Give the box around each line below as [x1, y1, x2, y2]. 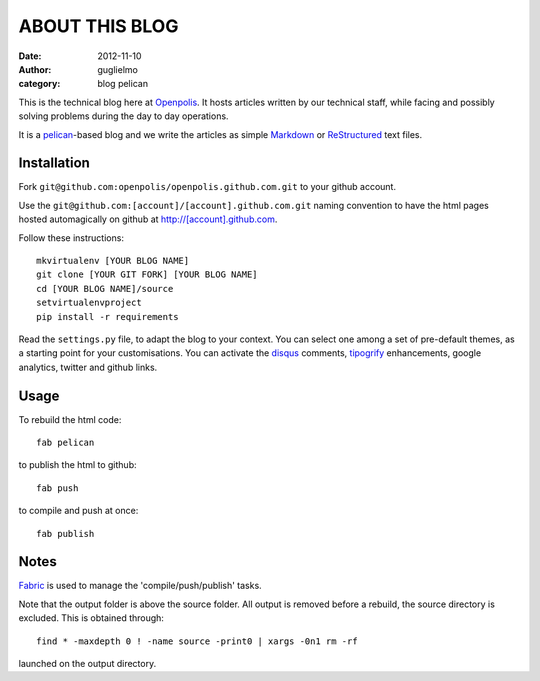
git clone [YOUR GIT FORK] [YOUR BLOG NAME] [36, 269, 259, 280]
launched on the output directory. [18, 658, 157, 670]
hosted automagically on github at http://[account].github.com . [18, 213, 278, 225]
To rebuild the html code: [18, 413, 122, 425]
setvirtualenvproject [36, 297, 142, 309]
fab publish [36, 528, 95, 539]
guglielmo [97, 63, 139, 75]
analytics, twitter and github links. [18, 361, 158, 373]
